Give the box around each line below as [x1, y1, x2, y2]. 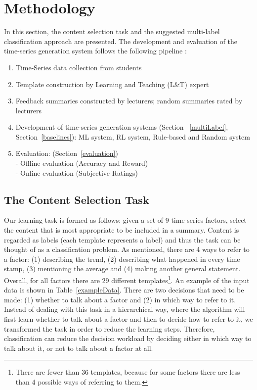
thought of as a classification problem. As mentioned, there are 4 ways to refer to [4, 244, 250, 254]
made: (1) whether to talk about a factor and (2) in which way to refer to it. [4, 294, 236, 304]
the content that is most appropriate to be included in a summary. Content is [4, 225, 239, 235]
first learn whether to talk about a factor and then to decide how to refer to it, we [4, 314, 253, 324]
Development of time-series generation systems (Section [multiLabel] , [15, 122, 228, 132]
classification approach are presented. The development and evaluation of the [4, 36, 238, 46]
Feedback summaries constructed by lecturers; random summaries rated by [15, 96, 243, 106]
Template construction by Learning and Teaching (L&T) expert [15, 79, 209, 89]
